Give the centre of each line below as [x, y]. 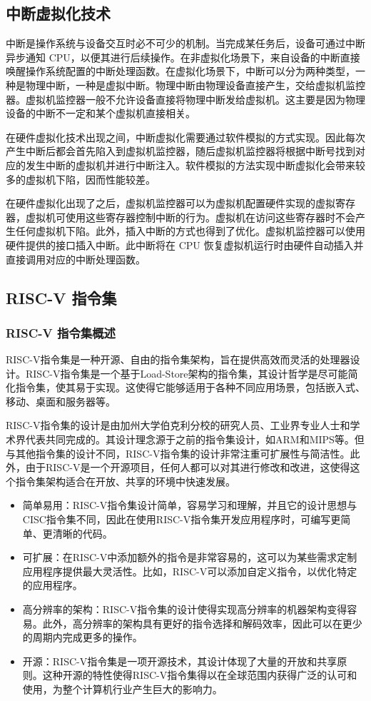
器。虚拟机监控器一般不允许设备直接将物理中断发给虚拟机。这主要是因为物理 [185, 99]
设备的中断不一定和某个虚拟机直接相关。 [101, 113]
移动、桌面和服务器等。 [61, 401]
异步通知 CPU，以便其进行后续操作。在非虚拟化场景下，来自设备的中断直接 [183, 57]
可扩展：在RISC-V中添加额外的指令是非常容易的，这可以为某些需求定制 [190, 557]
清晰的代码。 [82, 533]
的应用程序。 [52, 585]
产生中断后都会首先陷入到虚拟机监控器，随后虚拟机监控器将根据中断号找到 [181, 151]
